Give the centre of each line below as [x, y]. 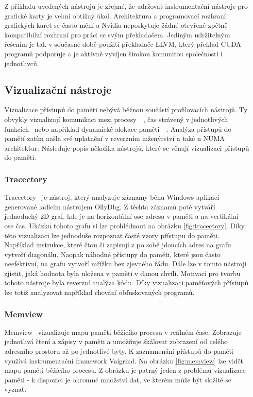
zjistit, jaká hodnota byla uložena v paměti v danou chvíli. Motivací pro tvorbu [122, 273]
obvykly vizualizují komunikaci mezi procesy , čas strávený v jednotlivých [116, 119]
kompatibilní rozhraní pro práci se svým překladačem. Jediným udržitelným [117, 34]
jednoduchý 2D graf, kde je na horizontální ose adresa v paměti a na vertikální [121, 216]
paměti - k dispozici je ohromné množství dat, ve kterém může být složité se [118, 379]
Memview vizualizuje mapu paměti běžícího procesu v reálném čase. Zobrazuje [123, 332]
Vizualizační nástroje [58, 89]
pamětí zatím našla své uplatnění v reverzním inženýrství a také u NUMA [115, 138]
